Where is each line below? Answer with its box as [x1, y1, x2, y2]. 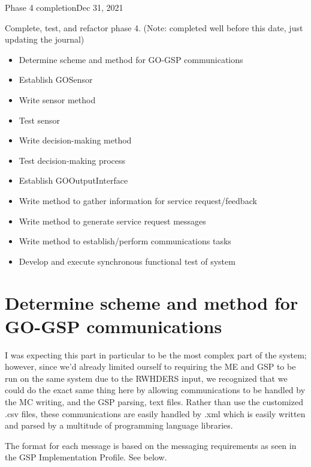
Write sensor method [19, 93, 96, 106]
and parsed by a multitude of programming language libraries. [5, 419, 233, 432]
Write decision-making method [19, 134, 132, 146]
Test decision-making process [19, 154, 126, 166]
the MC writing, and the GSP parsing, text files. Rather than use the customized [5, 396, 303, 408]
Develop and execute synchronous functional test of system [19, 255, 235, 267]
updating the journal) [5, 33, 84, 46]
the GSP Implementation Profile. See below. [5, 451, 167, 463]
